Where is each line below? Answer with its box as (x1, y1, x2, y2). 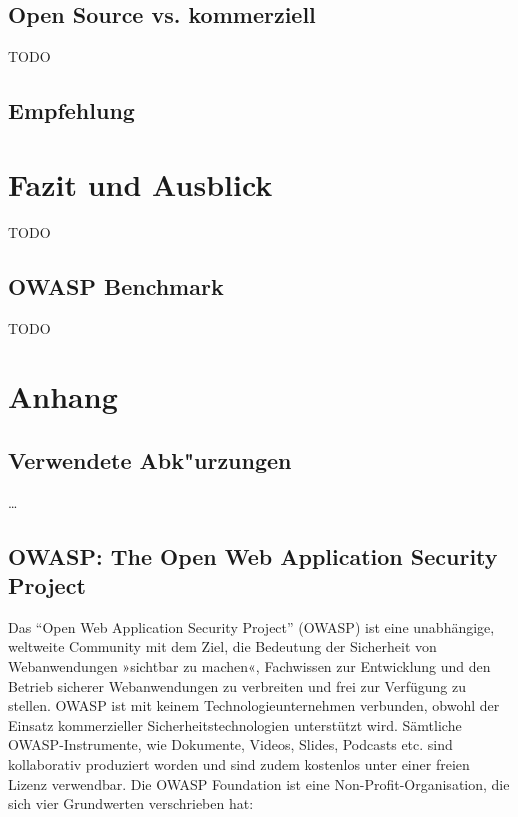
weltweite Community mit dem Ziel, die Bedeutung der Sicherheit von (8, 636, 437, 657)
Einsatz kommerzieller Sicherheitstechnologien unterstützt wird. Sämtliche (8, 714, 462, 735)
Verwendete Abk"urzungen (8, 444, 292, 475)
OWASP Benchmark (8, 270, 224, 301)
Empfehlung (8, 95, 135, 126)
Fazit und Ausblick (8, 163, 273, 204)
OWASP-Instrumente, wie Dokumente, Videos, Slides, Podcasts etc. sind (8, 734, 453, 755)
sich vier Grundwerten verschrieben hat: (8, 793, 254, 814)
